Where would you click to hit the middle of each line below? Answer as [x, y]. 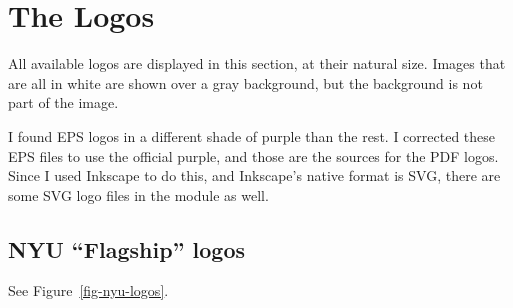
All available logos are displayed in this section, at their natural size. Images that [257, 63]
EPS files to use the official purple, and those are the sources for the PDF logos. [253, 155]
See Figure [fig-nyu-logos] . [88, 290]
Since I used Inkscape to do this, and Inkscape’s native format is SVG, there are [254, 175]
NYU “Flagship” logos [127, 248]
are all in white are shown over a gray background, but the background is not [245, 82]
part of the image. [63, 102]
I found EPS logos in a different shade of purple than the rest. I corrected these [252, 135]
